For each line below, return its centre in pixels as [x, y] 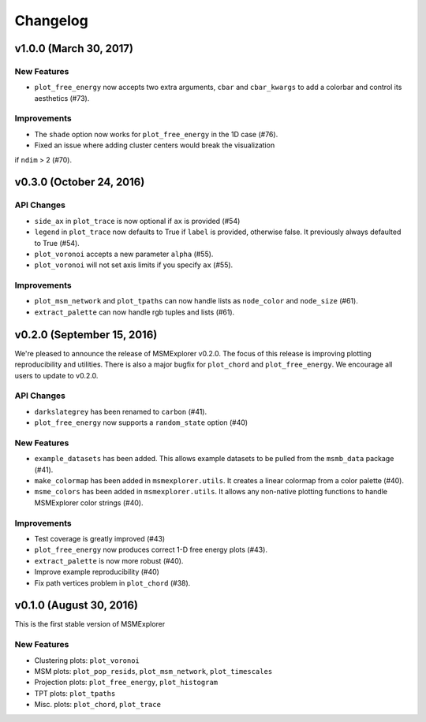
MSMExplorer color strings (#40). [89, 502]
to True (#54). [57, 243]
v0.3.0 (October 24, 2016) [80, 182]
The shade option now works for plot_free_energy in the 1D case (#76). [156, 134]
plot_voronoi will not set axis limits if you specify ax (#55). [134, 265]
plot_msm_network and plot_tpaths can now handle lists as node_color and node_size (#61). [196, 301]
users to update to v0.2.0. [56, 375]
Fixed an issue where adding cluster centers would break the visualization [155, 145]
